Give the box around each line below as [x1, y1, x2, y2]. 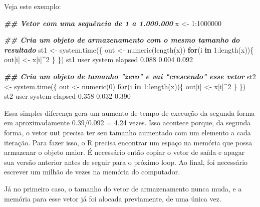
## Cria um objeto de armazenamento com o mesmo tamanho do [4, 35, 240, 45]
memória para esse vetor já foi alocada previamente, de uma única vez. [4, 193, 221, 203]
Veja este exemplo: [4, 1, 61, 11]
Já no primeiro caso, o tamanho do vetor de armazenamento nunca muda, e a [4, 183, 242, 193]
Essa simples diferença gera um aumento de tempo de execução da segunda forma [4, 107, 255, 118]
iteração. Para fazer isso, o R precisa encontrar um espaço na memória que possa [4, 137, 252, 147]
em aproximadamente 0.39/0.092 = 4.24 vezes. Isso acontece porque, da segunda [4, 117, 251, 128]
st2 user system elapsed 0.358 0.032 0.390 [4, 91, 131, 101]
